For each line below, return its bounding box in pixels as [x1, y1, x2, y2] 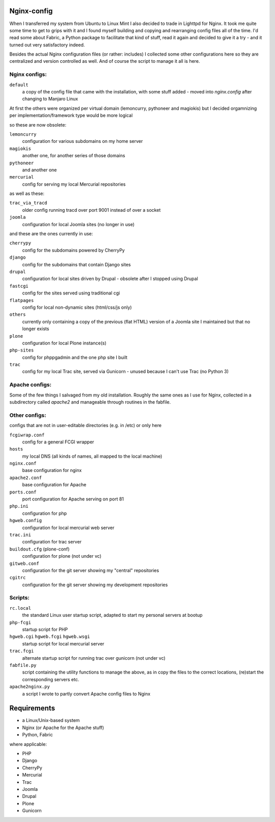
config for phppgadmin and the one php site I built [22, 354, 128, 360]
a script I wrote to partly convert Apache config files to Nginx [22, 690, 151, 696]
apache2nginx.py [9, 684, 50, 690]
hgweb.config [9, 518, 42, 524]
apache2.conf [9, 475, 42, 481]
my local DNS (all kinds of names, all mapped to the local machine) [22, 453, 162, 459]
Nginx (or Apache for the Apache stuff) [22, 725, 104, 731]
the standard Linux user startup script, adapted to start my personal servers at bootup [22, 612, 203, 618]
